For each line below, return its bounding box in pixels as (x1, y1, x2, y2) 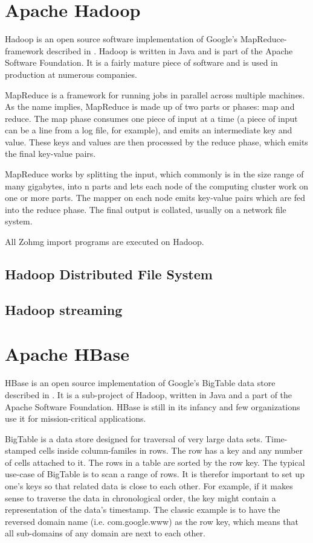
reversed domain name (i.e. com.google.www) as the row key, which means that (5, 515, 299, 527)
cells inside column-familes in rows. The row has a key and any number (39, 444, 303, 457)
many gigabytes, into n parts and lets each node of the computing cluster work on (5, 179, 309, 192)
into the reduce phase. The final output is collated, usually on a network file (5, 203, 286, 215)
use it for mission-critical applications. (5, 412, 146, 425)
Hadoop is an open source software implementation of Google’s (5, 33, 238, 45)
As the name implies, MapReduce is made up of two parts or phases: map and (5, 100, 295, 113)
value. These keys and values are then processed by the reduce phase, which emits (5, 135, 308, 148)
